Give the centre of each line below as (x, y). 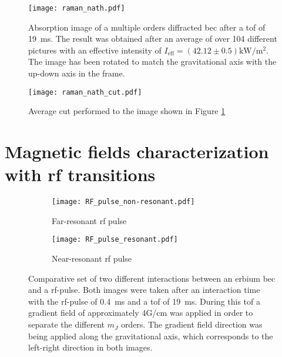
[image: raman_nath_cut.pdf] (85, 92)
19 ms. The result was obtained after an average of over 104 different (153, 39)
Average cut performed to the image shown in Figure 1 (127, 111)
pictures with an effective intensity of (95, 50)
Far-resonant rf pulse (89, 220)
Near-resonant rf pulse (92, 258)
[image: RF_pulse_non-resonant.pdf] (123, 202)
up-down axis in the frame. (77, 73)
